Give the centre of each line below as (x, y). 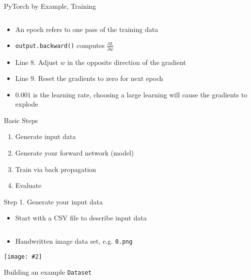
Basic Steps (21, 120)
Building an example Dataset (48, 272)
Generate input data (46, 136)
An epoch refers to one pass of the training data (87, 29)
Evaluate (28, 185)
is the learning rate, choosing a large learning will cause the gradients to (140, 94)
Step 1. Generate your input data (53, 201)
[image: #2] (23, 257)
